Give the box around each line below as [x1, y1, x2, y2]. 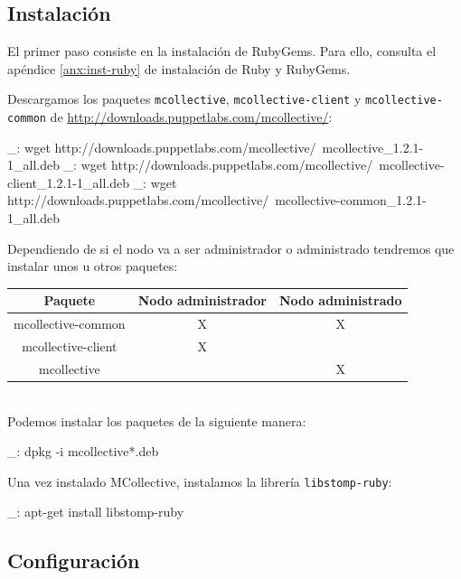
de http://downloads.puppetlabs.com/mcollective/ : [50, 107, 333, 126]
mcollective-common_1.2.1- [275, 191, 427, 210]
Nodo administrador [137, 291, 267, 310]
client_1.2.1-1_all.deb [7, 173, 129, 191]
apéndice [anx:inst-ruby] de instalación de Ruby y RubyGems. [7, 59, 351, 78]
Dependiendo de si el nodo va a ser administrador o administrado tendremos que [7, 238, 455, 257]
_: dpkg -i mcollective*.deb [7, 442, 159, 461]
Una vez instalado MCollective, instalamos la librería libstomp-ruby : [7, 472, 392, 490]
